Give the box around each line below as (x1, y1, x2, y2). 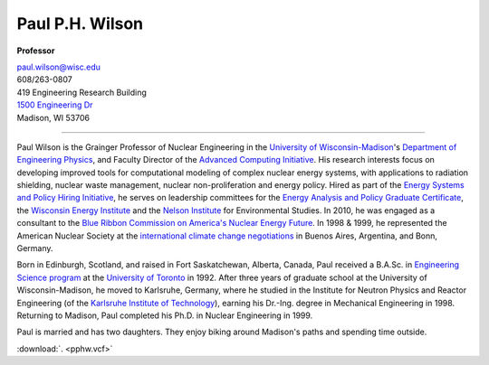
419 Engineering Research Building (16, 87, 147, 98)
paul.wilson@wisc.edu (16, 61, 101, 72)
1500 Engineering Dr (16, 99, 93, 110)
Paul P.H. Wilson (16, 14, 144, 33)
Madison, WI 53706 (16, 112, 91, 123)
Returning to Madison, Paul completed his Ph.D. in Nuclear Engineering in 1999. (16, 310, 313, 321)
